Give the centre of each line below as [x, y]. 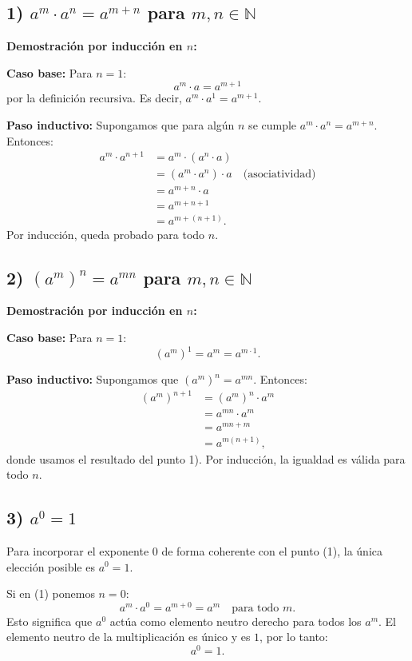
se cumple [273, 125]
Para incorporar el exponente [78, 550]
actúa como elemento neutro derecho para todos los [236, 621]
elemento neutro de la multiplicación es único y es [129, 637]
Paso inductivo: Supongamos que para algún [121, 125]
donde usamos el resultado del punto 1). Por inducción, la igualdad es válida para [206, 458]
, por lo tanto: [294, 637]
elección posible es [51, 566]
